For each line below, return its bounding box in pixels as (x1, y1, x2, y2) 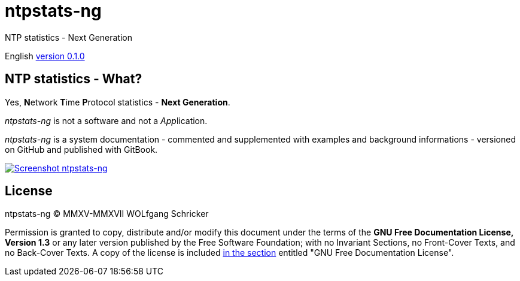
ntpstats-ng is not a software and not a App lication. (5, 115, 208, 126)
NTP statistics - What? (5, 71, 142, 87)
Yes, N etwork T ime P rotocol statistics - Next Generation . (5, 96, 230, 107)
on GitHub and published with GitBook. (5, 144, 158, 155)
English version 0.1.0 (5, 50, 85, 61)
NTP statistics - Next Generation (5, 32, 133, 43)
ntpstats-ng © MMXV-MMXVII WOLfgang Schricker (5, 209, 209, 219)
